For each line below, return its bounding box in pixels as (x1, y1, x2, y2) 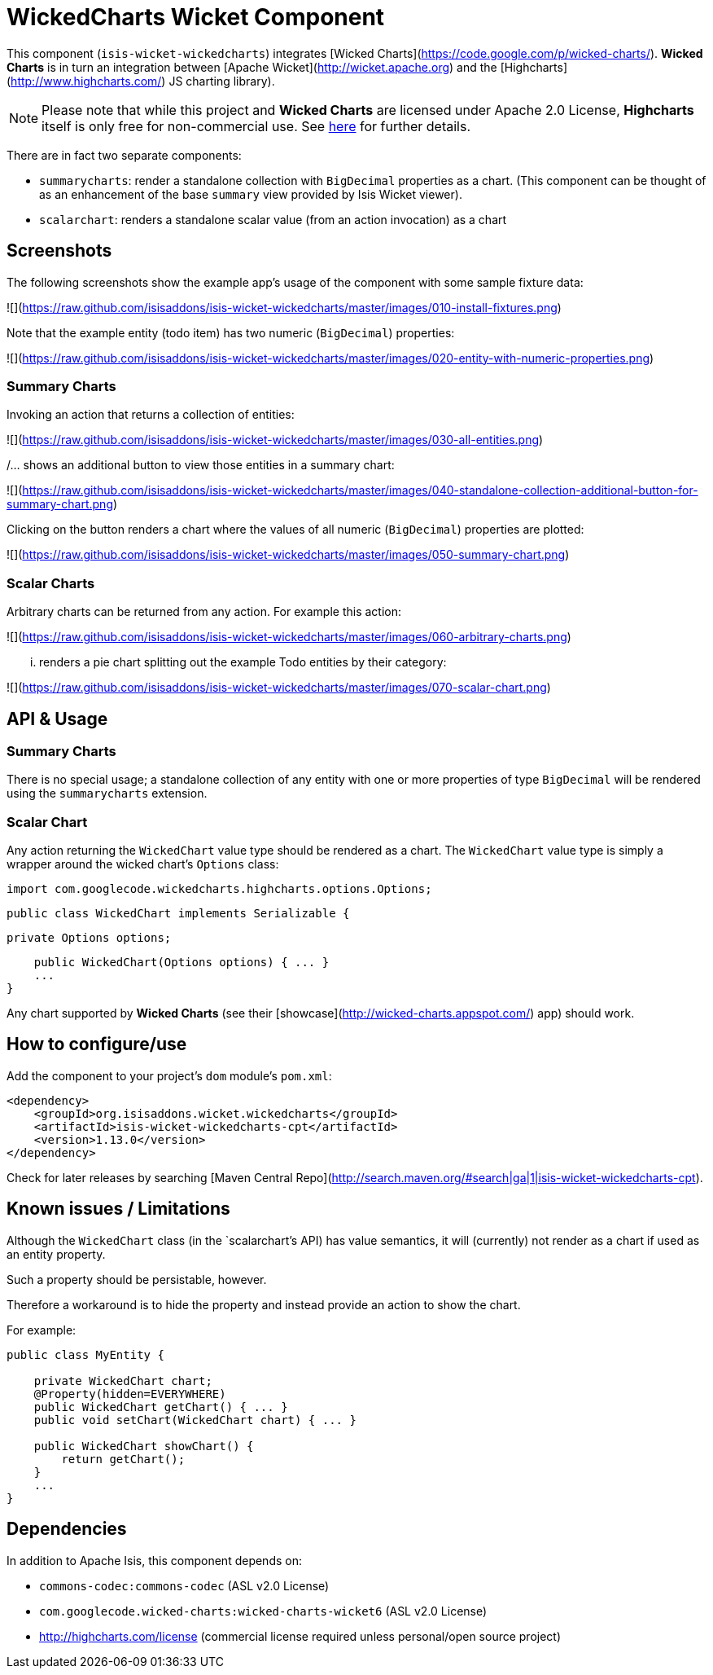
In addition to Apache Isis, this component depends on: (7, 1553, 302, 1567)
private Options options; (7, 931, 172, 945)
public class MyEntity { (7, 1347, 164, 1361)
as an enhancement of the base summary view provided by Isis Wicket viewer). (39, 187, 462, 201)
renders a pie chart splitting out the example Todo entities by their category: (39, 655, 447, 670)
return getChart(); (61, 1452, 186, 1466)
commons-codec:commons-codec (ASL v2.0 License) (39, 1578, 330, 1593)
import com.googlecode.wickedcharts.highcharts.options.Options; (7, 882, 432, 896)
